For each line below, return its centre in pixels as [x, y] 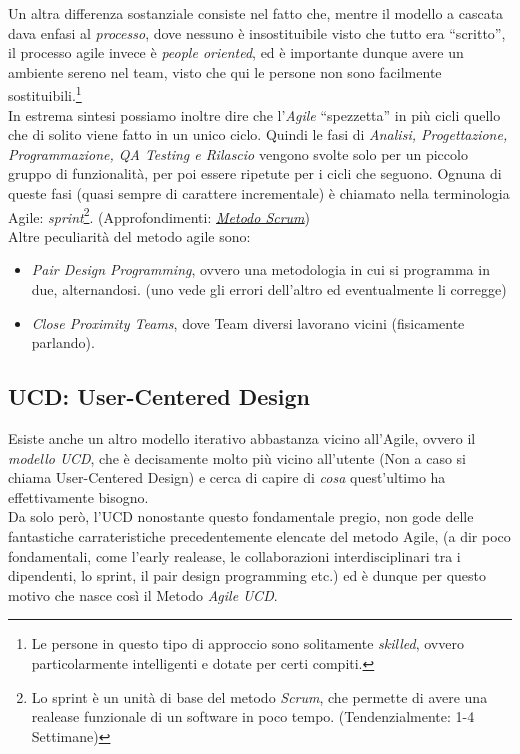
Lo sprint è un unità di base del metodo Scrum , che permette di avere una [259, 696]
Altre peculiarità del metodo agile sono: [129, 235]
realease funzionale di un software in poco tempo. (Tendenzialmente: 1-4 [253, 716]
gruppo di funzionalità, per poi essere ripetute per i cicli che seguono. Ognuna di [255, 173]
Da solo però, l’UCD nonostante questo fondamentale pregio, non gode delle [241, 516]
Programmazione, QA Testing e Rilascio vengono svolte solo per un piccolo [238, 153]
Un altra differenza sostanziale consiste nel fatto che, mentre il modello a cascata [256, 13]
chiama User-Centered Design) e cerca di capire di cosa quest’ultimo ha [227, 477]
